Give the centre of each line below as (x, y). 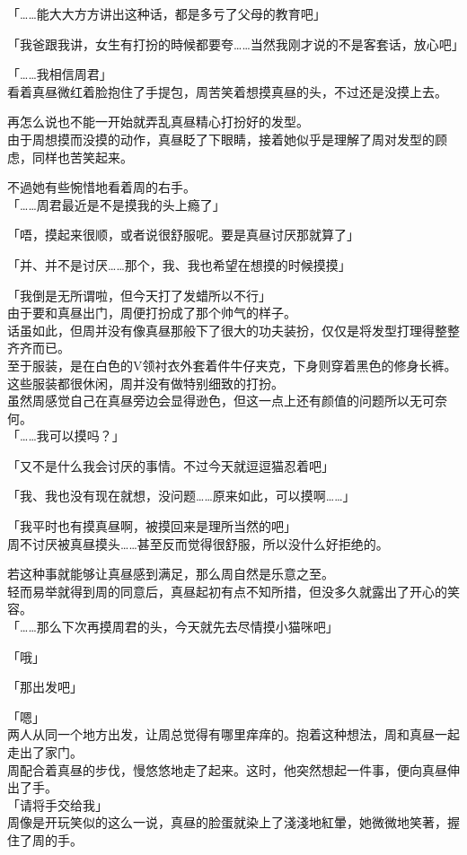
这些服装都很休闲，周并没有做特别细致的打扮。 (145, 383)
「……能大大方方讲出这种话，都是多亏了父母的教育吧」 (167, 13)
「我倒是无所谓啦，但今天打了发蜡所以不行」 (139, 295)
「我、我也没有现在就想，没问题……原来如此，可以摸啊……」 (181, 496)
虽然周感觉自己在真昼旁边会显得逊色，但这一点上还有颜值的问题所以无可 (221, 401)
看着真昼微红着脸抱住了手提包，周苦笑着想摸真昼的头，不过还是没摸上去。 (227, 91)
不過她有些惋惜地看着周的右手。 (101, 187)
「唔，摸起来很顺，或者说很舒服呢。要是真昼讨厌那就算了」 (183, 235)
